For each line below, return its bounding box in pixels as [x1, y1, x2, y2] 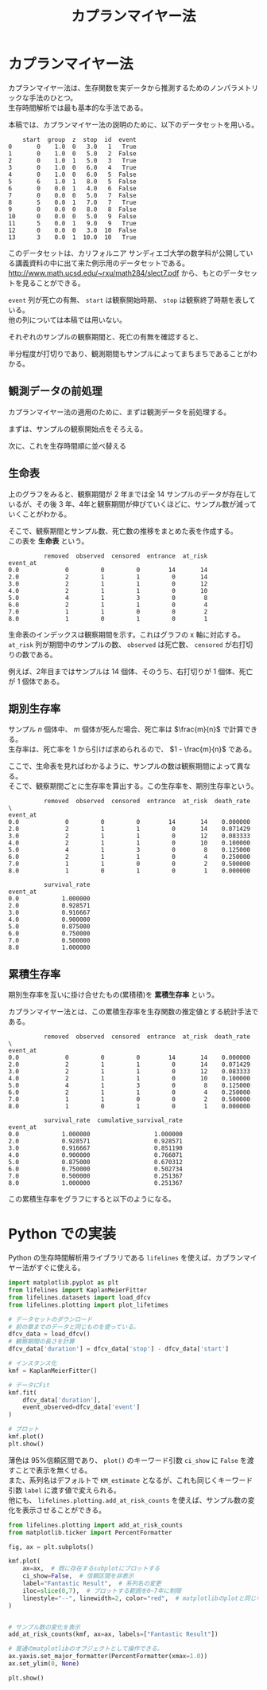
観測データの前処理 [8, 384, 103, 398]
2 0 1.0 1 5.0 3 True [8, 156, 137, 164]
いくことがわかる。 [8, 509, 72, 519]
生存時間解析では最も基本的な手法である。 [8, 103, 148, 112]
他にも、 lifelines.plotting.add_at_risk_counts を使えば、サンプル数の [8, 1495, 248, 1504]
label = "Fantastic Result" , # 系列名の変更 [22, 1579, 161, 1587]
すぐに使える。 [35, 1263, 85, 1272]
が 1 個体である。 [8, 676, 64, 686]
